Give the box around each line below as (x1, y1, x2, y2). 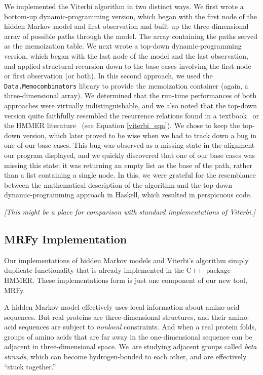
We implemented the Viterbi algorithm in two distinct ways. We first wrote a (4, 1, 244, 11)
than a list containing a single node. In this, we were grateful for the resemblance (4, 170, 256, 180)
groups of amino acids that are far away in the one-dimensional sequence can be (4, 331, 252, 342)
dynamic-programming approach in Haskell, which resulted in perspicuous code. (4, 189, 252, 200)
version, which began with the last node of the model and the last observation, (4, 50, 248, 61)
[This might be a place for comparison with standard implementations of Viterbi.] (4, 206, 255, 217)
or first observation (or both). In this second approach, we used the (4, 70, 213, 81)
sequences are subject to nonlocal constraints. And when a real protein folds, (19, 321, 257, 332)
